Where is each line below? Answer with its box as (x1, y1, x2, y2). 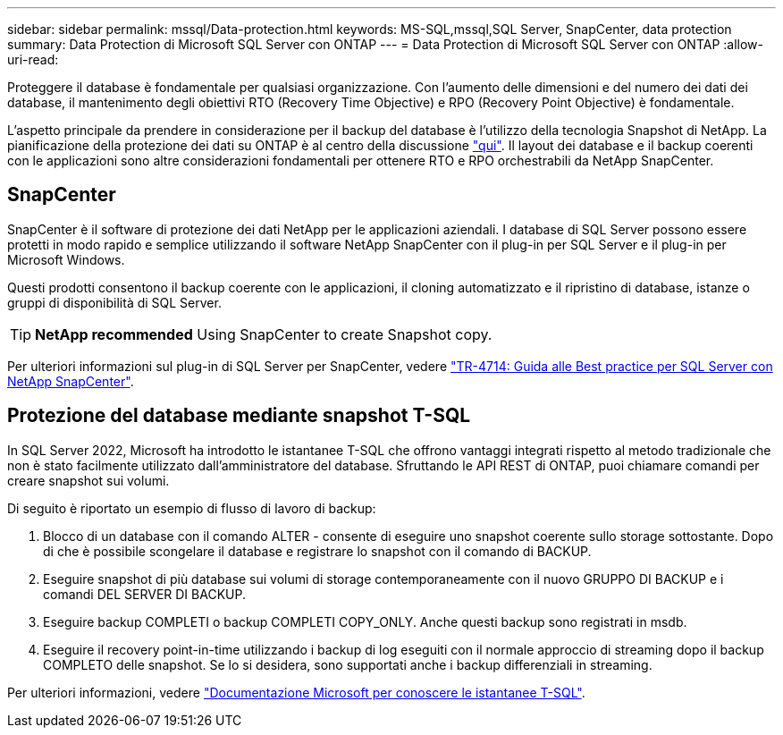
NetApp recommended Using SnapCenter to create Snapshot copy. (35, 325, 493, 343)
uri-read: (7, 52, 59, 67)
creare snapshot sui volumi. (7, 472, 170, 488)
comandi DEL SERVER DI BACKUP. (43, 586, 246, 602)
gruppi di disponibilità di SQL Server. (7, 294, 222, 310)
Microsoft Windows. (7, 251, 125, 267)
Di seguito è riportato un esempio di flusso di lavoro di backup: (7, 500, 376, 516)
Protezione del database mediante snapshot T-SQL (7, 404, 471, 427)
